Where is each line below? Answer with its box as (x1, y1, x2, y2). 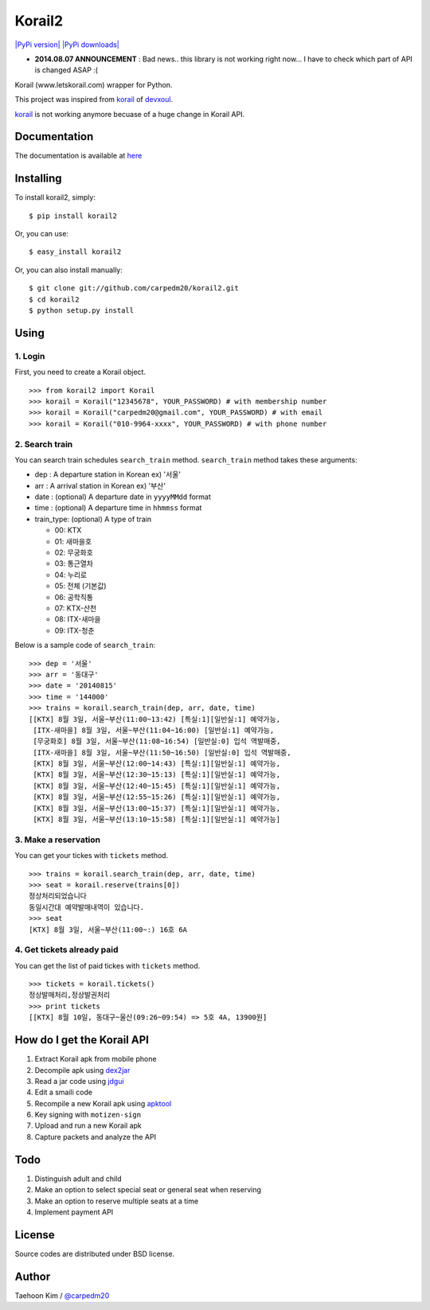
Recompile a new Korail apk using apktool (34, 1098, 172, 1108)
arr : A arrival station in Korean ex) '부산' (34, 481, 166, 490)
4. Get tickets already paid (14, 944, 119, 955)
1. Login (14, 350, 45, 361)
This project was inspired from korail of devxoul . (14, 95, 174, 104)
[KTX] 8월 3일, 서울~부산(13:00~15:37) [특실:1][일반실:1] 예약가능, (33, 804, 281, 813)
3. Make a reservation (14, 834, 101, 845)
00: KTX (54, 525, 82, 535)
